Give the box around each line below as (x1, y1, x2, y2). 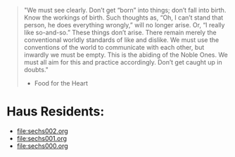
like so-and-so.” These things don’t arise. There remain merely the (23, 28, 217, 36)
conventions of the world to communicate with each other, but (23, 43, 205, 51)
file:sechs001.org (16, 134, 68, 142)
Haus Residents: (6, 104, 105, 120)
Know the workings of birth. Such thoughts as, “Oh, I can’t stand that (23, 13, 224, 22)
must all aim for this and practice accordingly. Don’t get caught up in (23, 58, 222, 66)
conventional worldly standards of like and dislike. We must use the (23, 36, 220, 44)
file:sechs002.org (16, 126, 68, 135)
